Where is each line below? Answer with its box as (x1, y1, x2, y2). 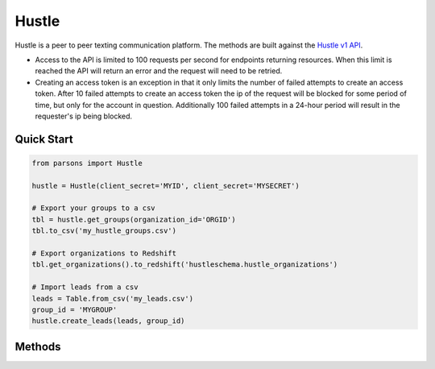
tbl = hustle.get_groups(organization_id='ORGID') (31, 214, 237, 224)
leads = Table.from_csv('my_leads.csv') (31, 294, 193, 303)
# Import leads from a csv (31, 283, 139, 292)
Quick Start (14, 132, 73, 146)
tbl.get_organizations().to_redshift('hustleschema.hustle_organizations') (31, 260, 338, 269)
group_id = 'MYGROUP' (31, 305, 118, 314)
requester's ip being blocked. (35, 111, 133, 121)
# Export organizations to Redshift (31, 249, 177, 258)
